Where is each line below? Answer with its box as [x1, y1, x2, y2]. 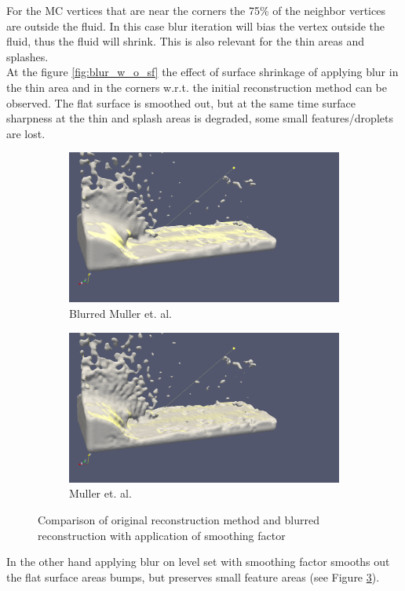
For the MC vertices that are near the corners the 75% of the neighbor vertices [6, 2, 385, 18]
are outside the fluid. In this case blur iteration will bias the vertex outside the [6, 17, 385, 34]
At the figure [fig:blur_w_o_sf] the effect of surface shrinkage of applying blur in [6, 64, 399, 80]
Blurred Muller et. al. [69, 305, 172, 322]
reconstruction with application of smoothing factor [38, 527, 286, 543]
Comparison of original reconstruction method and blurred [38, 512, 320, 527]
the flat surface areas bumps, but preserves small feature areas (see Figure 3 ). [6, 568, 380, 585]
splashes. [6, 48, 49, 64]
